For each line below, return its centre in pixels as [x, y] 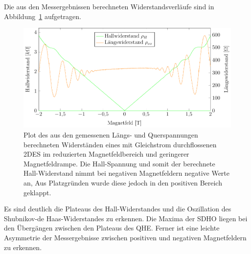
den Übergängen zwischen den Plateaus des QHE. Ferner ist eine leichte [112, 228]
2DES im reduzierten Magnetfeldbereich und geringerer [106, 154]
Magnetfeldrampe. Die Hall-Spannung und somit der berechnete [119, 163]
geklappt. [37, 192]
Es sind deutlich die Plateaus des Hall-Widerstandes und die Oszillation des [118, 209]
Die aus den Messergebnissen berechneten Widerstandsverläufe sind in [109, 6]
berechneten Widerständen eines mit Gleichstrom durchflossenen [120, 144]
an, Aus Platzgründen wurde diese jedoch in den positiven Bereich [123, 183]
